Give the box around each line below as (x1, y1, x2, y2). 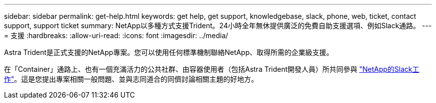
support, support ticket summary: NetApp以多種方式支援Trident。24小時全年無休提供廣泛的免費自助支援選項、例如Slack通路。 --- (4, 21, 432, 30)
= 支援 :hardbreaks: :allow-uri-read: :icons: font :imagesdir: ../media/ (4, 31, 228, 40)
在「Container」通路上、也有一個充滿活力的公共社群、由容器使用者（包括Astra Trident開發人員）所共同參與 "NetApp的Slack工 (4, 65, 420, 73)
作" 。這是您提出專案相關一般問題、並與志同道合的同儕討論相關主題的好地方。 (4, 75, 258, 83)
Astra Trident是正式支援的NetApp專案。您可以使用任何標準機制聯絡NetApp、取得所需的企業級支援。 (4, 48, 333, 56)
